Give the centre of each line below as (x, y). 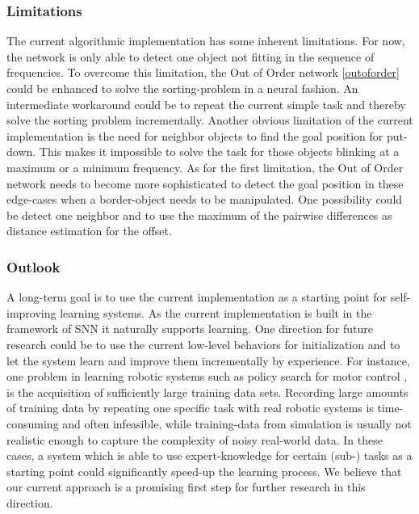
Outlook (34, 266)
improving (31, 312)
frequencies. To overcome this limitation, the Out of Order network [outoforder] (203, 72)
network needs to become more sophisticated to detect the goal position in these (205, 183)
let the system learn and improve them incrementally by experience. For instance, (208, 360)
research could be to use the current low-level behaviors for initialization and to (203, 344)
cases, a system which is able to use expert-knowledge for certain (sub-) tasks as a (209, 455)
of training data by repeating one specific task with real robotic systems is (190, 408)
